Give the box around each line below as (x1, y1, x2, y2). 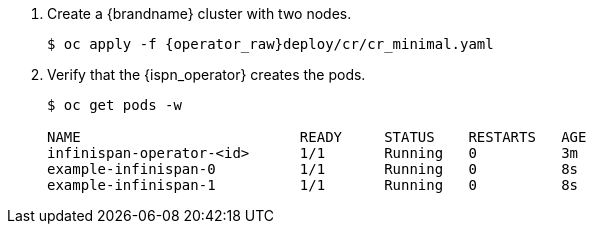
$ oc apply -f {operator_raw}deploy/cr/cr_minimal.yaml (47, 36, 494, 52)
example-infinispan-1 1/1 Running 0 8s (47, 177, 579, 193)
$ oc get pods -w (47, 97, 182, 113)
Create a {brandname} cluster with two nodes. (47, 5, 352, 22)
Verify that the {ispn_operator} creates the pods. (47, 66, 366, 83)
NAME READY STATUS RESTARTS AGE (47, 129, 587, 145)
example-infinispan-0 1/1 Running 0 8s (47, 161, 579, 177)
